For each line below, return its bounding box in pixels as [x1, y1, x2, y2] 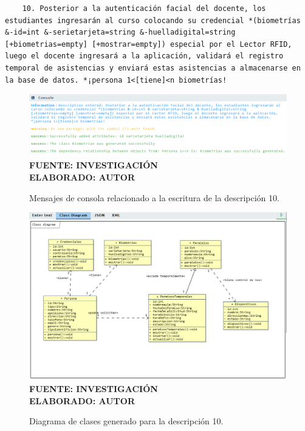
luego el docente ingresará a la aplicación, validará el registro [5, 52, 284, 61]
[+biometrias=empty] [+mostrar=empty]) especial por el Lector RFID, [5, 40, 292, 49]
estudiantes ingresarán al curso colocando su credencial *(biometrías [5, 16, 301, 25]
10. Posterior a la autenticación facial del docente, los [22, 4, 266, 13]
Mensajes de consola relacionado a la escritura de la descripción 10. [29, 191, 279, 204]
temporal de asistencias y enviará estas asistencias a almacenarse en [5, 63, 301, 72]
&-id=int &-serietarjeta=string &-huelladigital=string [5, 28, 236, 37]
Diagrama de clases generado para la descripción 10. [29, 415, 224, 427]
